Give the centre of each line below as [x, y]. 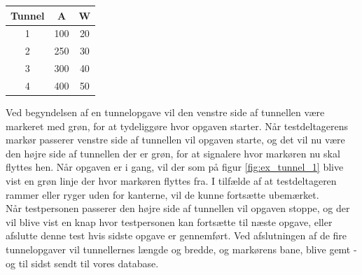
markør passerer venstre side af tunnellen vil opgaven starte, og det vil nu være [175, 140]
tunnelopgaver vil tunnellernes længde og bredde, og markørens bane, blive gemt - [181, 249]
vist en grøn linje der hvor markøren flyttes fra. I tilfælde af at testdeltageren [171, 180]
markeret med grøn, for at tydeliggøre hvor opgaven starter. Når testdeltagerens [177, 126]
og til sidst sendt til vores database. [82, 263]
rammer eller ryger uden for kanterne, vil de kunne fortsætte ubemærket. [162, 194]
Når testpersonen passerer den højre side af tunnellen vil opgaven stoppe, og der [178, 208]
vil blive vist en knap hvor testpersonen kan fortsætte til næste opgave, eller [169, 221]
